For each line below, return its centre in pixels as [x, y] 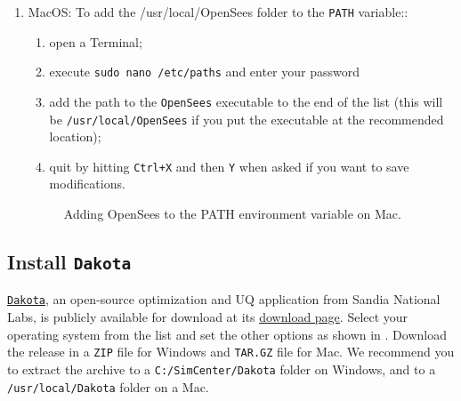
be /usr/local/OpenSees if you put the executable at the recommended [247, 119]
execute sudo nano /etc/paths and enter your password [204, 72]
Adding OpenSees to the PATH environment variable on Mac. [232, 214]
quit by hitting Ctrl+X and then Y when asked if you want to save [229, 166]
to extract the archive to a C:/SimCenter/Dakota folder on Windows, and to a [222, 369]
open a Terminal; [96, 41]
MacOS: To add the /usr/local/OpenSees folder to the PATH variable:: [218, 12]
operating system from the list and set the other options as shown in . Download [227, 334]
